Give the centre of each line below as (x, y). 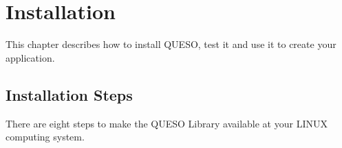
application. (30, 57)
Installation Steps (69, 94)
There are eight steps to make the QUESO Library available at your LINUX (167, 123)
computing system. (45, 137)
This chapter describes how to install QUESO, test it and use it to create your (171, 44)
